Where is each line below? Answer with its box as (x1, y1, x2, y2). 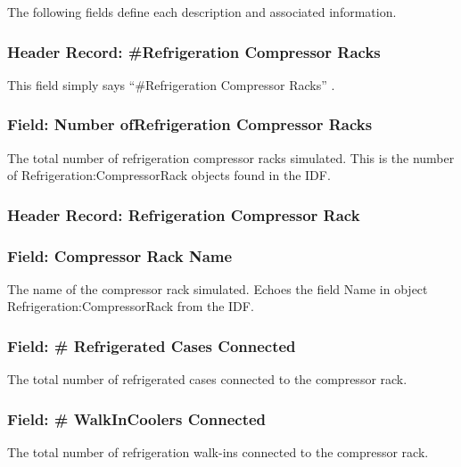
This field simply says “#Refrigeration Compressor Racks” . (7, 75, 335, 94)
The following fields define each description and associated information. (7, 3, 397, 20)
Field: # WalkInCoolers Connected (7, 407, 267, 430)
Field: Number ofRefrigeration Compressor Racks (7, 113, 373, 135)
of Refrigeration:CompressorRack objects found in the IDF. (7, 166, 331, 184)
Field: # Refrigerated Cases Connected (7, 334, 296, 356)
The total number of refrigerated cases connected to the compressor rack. (7, 370, 407, 389)
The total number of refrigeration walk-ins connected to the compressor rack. (7, 443, 429, 462)
